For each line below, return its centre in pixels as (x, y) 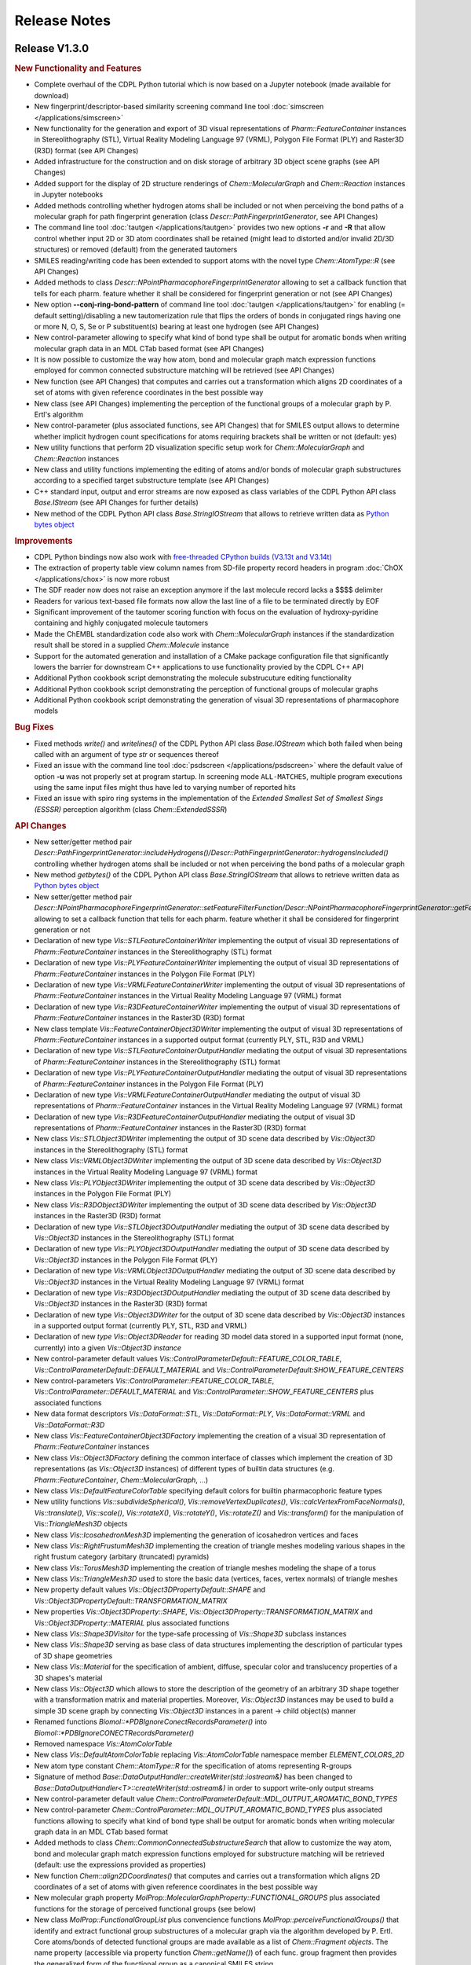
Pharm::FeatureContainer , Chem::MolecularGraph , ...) (121, 1480)
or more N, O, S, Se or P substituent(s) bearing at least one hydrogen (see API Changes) (177, 326)
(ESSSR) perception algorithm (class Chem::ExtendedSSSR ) (131, 809)
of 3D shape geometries (73, 1655)
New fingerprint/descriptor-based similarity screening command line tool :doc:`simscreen (179, 107)
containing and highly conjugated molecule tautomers (121, 623)
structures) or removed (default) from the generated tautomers (136, 250)
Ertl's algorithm (59, 415)
